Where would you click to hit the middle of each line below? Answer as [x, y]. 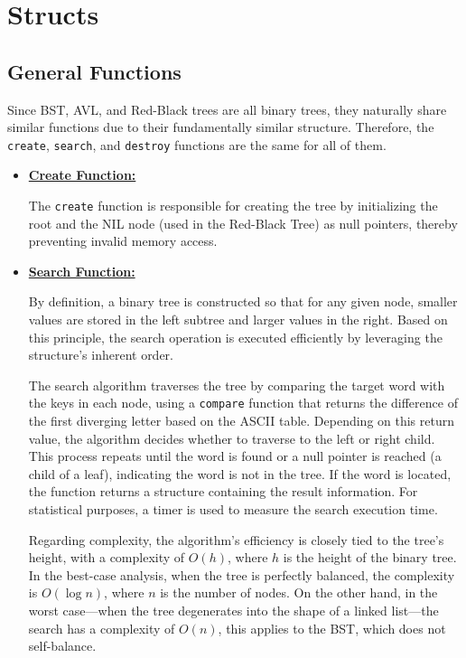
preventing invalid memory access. [123, 241]
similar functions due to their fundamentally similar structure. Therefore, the [221, 127]
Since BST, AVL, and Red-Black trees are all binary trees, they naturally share [227, 109]
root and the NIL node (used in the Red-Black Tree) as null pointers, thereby [243, 223]
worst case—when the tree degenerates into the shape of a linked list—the [233, 611]
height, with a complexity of [107, 557]
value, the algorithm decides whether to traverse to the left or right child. [232, 438]
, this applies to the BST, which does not [332, 628]
